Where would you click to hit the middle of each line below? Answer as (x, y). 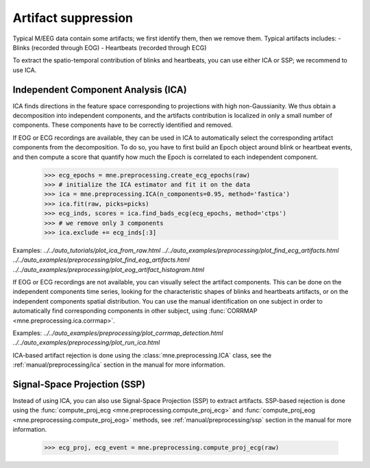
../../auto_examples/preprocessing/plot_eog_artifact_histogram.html (109, 269)
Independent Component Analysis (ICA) (100, 89)
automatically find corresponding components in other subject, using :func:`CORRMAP (135, 311)
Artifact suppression (73, 18)
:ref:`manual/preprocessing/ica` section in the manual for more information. (119, 365)
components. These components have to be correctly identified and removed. (123, 125)
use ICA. (25, 70)
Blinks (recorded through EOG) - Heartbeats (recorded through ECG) (110, 47)
